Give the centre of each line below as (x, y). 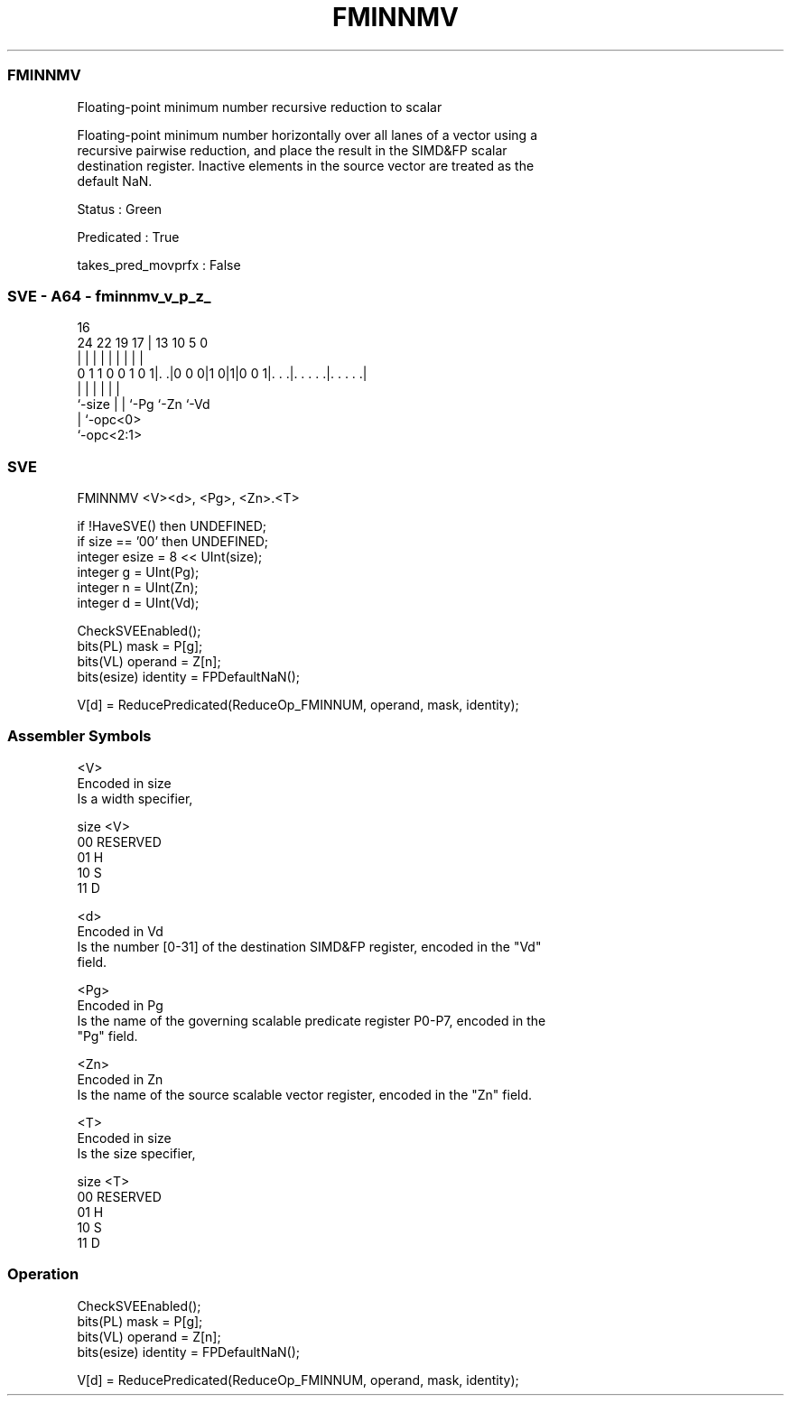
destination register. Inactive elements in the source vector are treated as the (306, 165)
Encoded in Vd (120, 931)
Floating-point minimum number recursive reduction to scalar (260, 107)
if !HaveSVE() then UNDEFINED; (172, 526)
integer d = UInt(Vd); (138, 603)
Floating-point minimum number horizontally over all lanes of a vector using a (307, 135)
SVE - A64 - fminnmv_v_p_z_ (109, 296)
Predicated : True (128, 237)
